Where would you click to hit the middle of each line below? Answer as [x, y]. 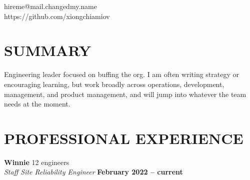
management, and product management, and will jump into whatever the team [125, 94]
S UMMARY [47, 50]
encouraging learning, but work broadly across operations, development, [114, 84]
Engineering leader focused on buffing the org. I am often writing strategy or [121, 74]
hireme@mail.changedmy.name [50, 6]
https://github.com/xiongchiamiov [57, 16]
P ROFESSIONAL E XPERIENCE [124, 138]
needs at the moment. [37, 104]
